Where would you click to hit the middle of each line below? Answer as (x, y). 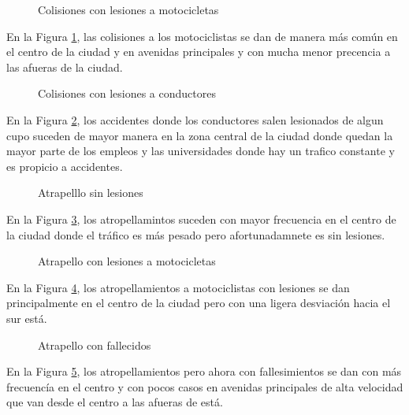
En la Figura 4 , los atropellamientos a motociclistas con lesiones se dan (178, 287)
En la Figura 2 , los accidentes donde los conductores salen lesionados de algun (195, 119)
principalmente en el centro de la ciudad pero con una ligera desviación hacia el (199, 303)
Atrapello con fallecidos (95, 345)
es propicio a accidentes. (65, 166)
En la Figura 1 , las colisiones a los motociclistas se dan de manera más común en (202, 36)
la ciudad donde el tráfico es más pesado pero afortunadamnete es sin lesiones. (196, 234)
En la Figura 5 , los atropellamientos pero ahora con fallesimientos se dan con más (204, 371)
